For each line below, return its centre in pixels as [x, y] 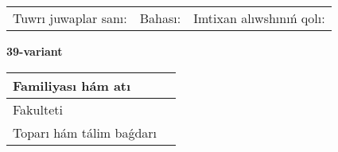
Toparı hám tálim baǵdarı [85, 132]
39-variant [35, 51]
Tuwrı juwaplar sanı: [70, 18]
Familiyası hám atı [72, 85]
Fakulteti [38, 109]
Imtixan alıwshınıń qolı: [259, 18]
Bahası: [160, 18]
